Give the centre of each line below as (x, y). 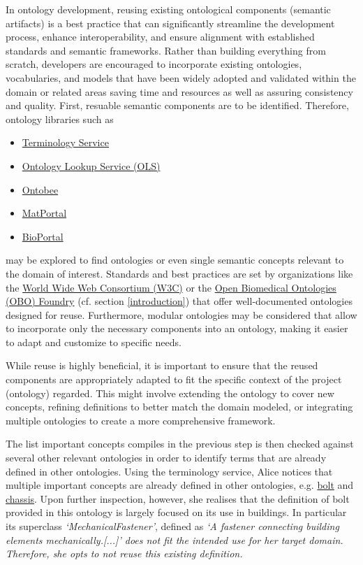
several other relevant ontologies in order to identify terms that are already (166, 458)
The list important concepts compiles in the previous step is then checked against (180, 444)
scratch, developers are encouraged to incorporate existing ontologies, (154, 64)
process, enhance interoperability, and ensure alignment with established (160, 37)
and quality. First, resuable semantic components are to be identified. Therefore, (177, 105)
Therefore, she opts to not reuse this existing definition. (124, 553)
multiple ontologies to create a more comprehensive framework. (141, 420)
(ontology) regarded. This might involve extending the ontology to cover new (170, 393)
